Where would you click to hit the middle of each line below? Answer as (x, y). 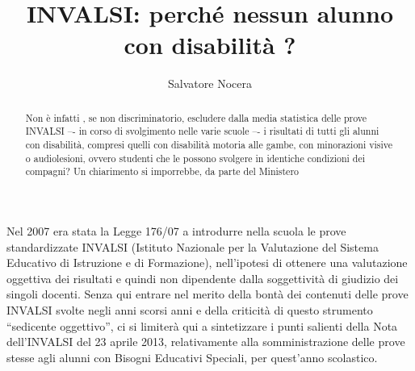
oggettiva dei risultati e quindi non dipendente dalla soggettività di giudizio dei (203, 278)
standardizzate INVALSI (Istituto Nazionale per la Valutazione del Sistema (193, 246)
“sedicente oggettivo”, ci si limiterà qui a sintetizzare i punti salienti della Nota (202, 325)
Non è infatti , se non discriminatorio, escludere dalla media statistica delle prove (196, 117)
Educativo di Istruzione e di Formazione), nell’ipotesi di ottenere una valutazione (207, 263)
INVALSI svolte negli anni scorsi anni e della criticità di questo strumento (190, 309)
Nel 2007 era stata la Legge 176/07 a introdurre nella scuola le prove (176, 230)
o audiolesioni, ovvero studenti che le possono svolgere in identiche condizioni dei (195, 158)
